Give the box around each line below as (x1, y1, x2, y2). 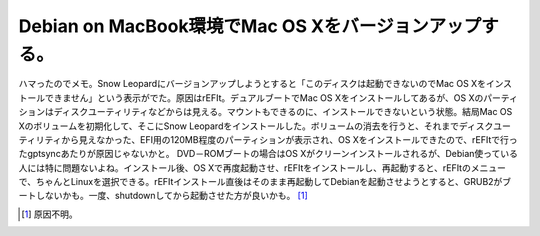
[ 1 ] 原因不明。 (21, 208, 79, 220)
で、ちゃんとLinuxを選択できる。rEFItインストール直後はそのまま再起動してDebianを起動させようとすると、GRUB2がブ (18, 176, 512, 188)
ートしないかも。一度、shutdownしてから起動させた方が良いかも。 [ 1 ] (18, 190, 309, 202)
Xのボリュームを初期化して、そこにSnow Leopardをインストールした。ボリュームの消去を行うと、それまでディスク (18, 120, 494, 132)
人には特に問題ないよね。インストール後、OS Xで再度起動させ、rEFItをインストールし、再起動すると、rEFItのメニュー (18, 161, 507, 174)
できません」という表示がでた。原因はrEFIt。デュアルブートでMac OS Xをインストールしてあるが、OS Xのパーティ (44, 91, 519, 104)
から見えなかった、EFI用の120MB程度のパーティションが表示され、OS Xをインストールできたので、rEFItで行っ (61, 133, 518, 145)
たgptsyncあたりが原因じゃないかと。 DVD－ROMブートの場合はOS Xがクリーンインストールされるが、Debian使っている (18, 148, 519, 160)
